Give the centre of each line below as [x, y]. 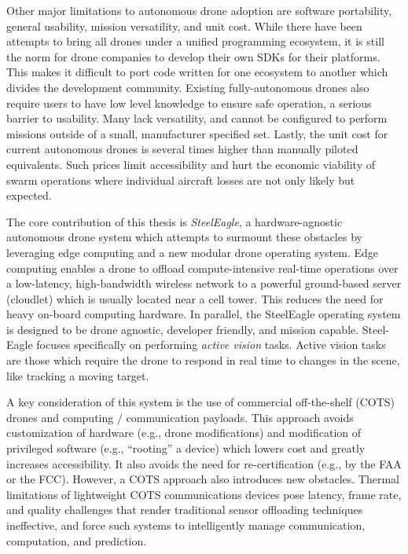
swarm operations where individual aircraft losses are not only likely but [181, 180]
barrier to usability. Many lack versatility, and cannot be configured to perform [197, 118]
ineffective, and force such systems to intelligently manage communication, [186, 525]
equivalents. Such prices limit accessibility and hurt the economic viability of [191, 164]
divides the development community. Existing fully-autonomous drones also [188, 87]
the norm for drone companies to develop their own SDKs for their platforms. [193, 56]
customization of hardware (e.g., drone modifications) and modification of [184, 433]
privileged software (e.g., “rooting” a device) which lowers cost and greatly [186, 448]
